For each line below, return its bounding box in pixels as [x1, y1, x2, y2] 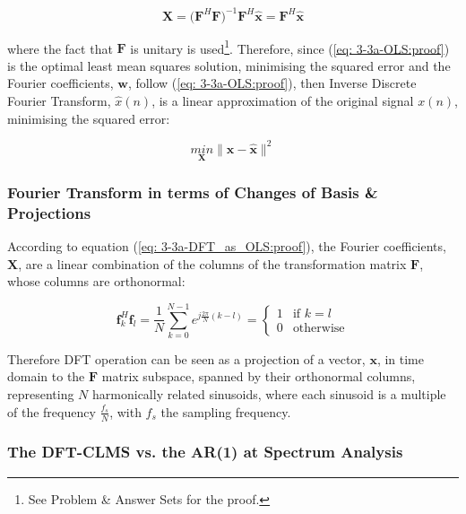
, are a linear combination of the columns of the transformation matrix [18, 254, 407, 273]
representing [7, 385, 74, 404]
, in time [376, 349, 424, 368]
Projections [7, 201, 91, 223]
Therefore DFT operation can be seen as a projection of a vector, [7, 349, 366, 368]
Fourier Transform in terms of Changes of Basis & [7, 180, 378, 203]
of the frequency [7, 402, 96, 421]
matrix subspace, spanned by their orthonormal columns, [101, 367, 416, 386]
